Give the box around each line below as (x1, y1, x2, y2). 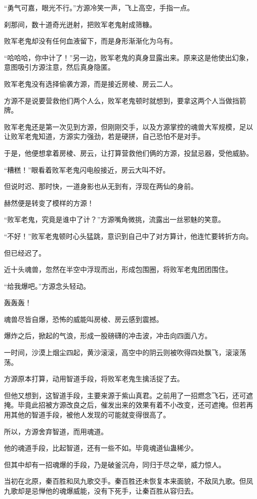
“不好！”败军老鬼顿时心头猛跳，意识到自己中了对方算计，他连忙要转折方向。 (4, 230, 253, 241)
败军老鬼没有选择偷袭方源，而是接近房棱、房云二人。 (4, 78, 177, 89)
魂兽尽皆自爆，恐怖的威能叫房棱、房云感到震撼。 (4, 314, 163, 324)
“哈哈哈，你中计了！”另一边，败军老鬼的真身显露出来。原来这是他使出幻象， (4, 52, 253, 62)
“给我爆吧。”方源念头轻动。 (4, 280, 90, 291)
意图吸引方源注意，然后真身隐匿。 (4, 62, 115, 72)
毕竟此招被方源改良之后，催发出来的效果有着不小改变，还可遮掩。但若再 (17, 400, 253, 410)
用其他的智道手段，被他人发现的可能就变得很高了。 (4, 409, 170, 420)
